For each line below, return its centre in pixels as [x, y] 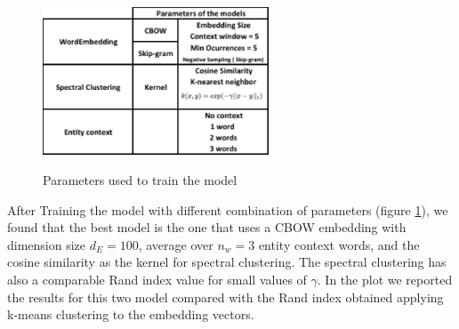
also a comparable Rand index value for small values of [157, 280]
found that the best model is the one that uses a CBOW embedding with [207, 227]
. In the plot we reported [385, 280]
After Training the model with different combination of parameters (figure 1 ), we [228, 209]
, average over [176, 244]
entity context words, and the [339, 244]
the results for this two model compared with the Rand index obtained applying [225, 297]
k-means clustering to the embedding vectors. [131, 314]
